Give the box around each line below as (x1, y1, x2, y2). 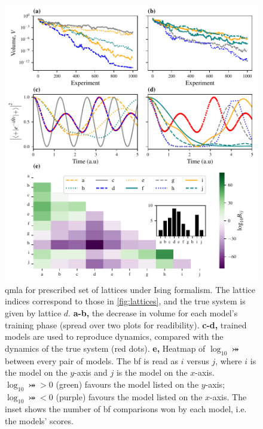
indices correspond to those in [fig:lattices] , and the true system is (5, 295, 246, 307)
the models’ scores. (5, 415, 74, 427)
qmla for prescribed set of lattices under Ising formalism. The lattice (5, 283, 256, 295)
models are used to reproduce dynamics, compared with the (5, 330, 224, 343)
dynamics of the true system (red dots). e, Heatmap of (5, 342, 206, 354)
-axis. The (210, 390, 247, 403)
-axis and (74, 366, 108, 379)
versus (186, 354, 209, 367)
